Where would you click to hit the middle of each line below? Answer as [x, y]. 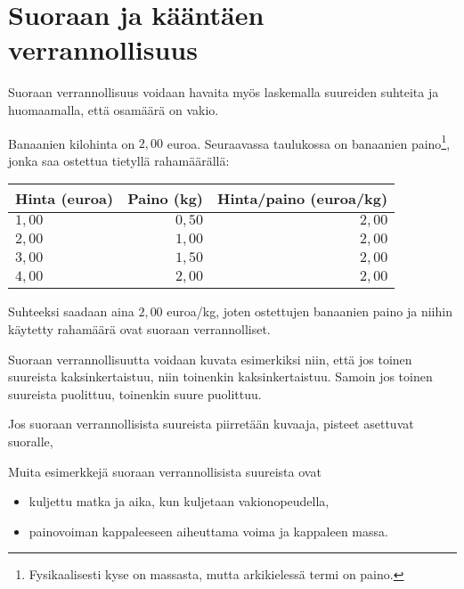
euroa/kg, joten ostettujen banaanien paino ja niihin [309, 311]
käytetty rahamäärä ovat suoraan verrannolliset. [139, 328]
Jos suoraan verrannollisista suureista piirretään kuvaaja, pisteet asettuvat [211, 424]
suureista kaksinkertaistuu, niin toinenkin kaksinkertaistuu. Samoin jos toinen [220, 376]
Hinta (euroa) [65, 199]
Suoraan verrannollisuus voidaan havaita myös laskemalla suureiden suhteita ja [224, 92]
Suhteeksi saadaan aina [71, 311]
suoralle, [31, 441]
